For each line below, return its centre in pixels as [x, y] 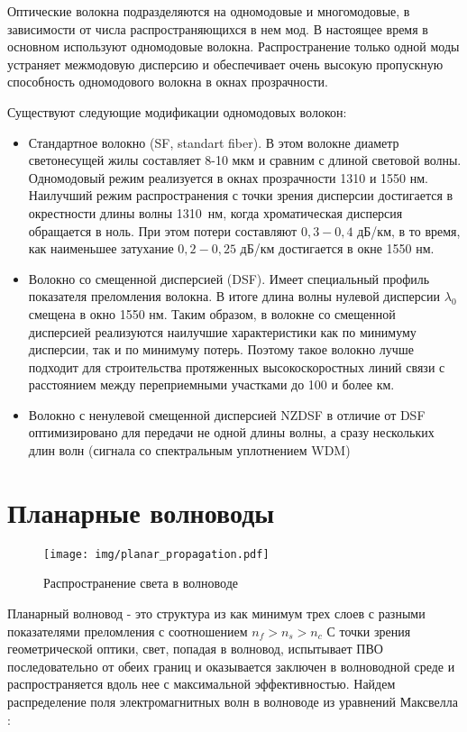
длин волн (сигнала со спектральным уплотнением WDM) [189, 450]
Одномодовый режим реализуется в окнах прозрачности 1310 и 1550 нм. [228, 177]
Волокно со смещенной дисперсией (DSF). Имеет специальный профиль [229, 278]
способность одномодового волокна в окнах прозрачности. [168, 82]
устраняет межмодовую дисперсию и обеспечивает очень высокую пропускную [225, 64]
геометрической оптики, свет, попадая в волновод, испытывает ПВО [195, 649]
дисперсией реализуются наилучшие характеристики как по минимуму [222, 331]
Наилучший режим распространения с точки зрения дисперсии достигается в [241, 195]
